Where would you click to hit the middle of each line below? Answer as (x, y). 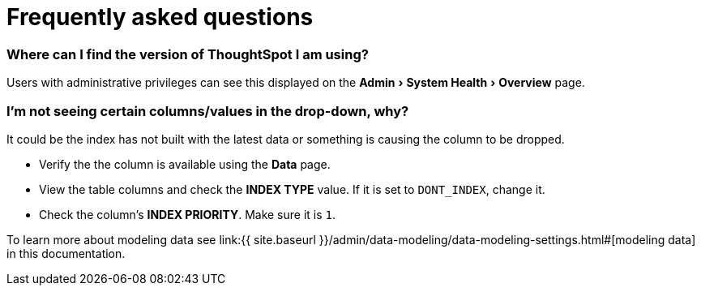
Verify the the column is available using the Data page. (185, 164)
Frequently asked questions (160, 17)
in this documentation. (66, 253)
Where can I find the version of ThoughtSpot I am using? (188, 54)
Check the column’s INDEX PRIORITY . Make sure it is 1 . (188, 214)
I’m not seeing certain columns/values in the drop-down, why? (208, 111)
